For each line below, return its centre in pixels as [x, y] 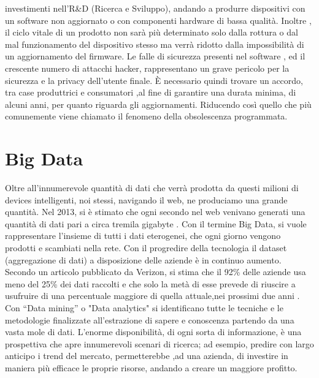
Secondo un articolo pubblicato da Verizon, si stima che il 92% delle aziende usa [156, 272]
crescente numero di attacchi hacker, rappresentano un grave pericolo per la [147, 68]
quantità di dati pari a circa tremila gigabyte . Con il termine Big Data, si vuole [156, 223]
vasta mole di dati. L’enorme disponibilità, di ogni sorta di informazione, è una [153, 332]
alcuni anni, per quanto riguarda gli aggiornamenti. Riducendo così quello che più [158, 104]
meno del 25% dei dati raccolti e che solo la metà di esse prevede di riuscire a [150, 283]
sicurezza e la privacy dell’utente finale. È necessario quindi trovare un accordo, [154, 80]
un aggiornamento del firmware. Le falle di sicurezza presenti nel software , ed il [155, 56]
